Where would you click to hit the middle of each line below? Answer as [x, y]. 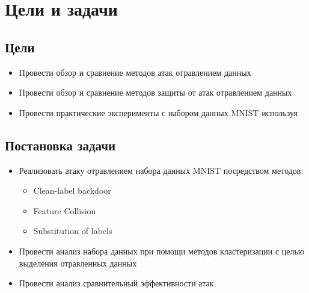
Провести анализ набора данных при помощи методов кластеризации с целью [162, 251]
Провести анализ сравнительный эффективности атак [116, 283]
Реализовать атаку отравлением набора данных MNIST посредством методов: [161, 170]
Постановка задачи [60, 145]
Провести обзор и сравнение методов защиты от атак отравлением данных [155, 92]
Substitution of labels [73, 231]
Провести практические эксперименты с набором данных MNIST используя [158, 112]
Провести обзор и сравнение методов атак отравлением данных [135, 72]
